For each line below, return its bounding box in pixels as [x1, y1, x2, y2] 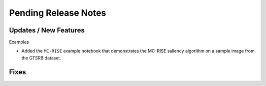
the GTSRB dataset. [21, 55, 62, 61]
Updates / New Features [9, 26, 85, 34]
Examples [9, 39, 29, 45]
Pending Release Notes [9, 7, 106, 18]
